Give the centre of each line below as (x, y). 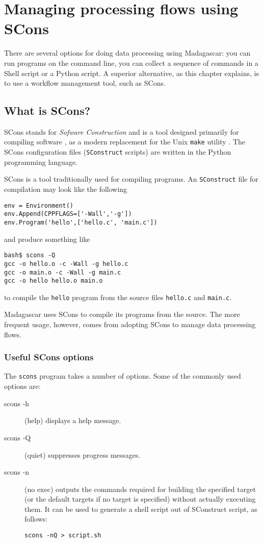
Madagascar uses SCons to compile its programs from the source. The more (122, 314)
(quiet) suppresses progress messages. (83, 454)
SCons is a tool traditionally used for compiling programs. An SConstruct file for (131, 179)
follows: (36, 519)
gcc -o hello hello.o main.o (54, 281)
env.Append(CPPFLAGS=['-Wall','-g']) (68, 214)
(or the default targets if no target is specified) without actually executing (140, 499)
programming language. (41, 162)
